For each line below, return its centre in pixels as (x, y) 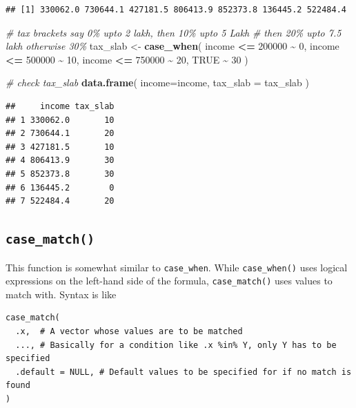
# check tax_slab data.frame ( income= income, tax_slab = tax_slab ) (157, 82)
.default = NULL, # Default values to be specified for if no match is (184, 372)
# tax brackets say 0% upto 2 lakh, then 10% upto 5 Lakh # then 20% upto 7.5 (174, 32)
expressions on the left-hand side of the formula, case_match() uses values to (169, 281)
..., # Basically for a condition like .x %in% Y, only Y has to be (176, 345)
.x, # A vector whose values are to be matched (129, 331)
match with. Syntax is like (61, 294)
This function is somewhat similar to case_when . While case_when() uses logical (177, 267)
